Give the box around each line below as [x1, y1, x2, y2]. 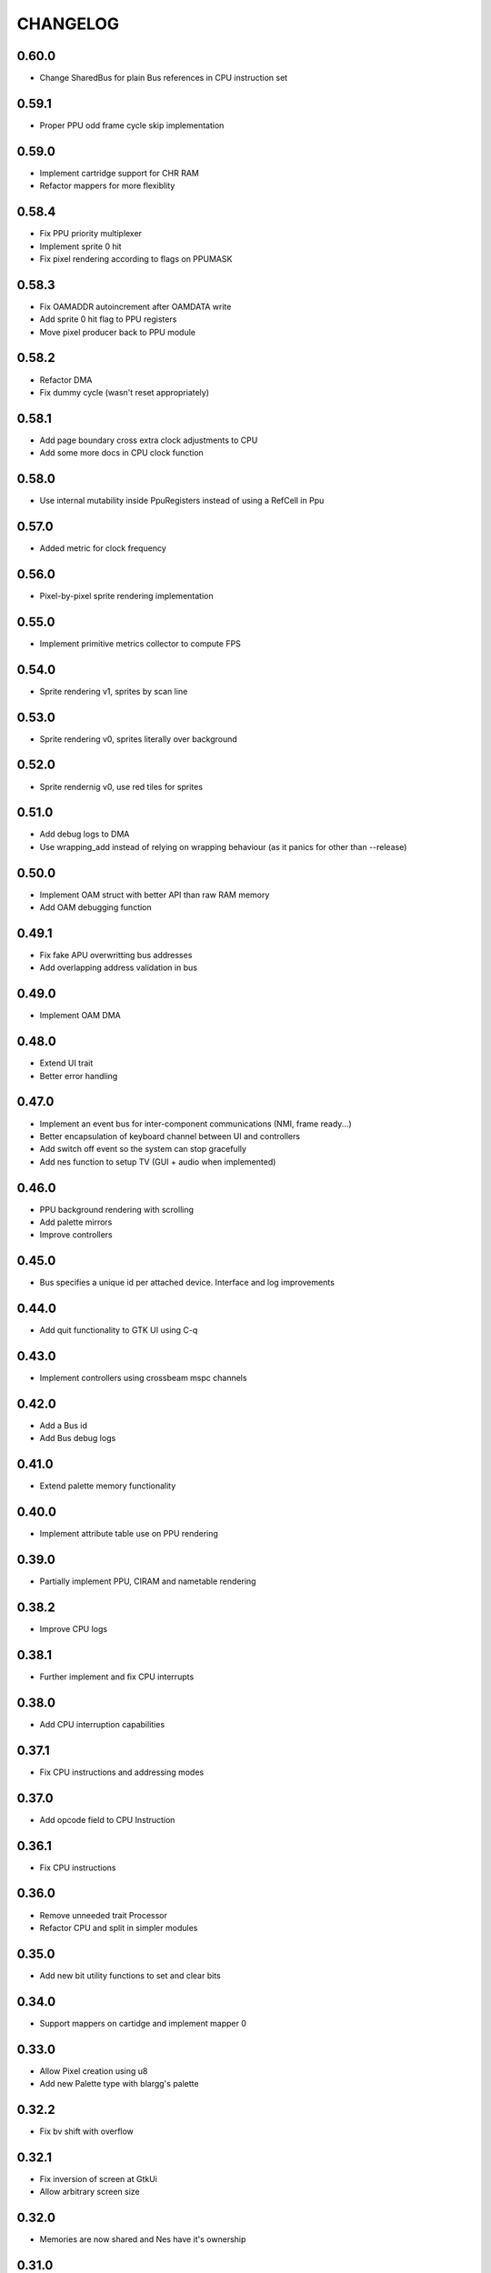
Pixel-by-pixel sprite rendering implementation [39, 590, 214, 601]
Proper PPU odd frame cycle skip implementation [39, 119, 225, 131]
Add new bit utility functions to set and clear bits [39, 1969, 222, 1981]
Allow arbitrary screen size [39, 2187, 140, 2198]
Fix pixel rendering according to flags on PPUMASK [39, 253, 233, 264]
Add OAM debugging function [39, 902, 152, 913]
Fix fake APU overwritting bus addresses [39, 950, 193, 961]
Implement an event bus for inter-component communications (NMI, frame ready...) [39, 1118, 352, 1129]
